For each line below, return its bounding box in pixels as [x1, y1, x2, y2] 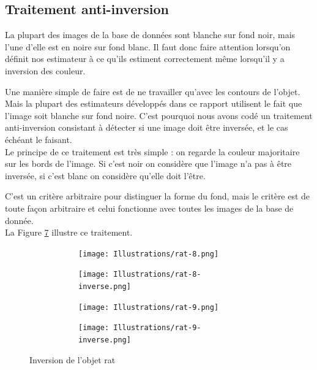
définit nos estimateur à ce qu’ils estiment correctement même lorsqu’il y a [5, 52, 285, 65]
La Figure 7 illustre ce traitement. [5, 226, 133, 239]
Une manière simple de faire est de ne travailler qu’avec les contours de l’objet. [5, 85, 300, 98]
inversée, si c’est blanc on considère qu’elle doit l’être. [5, 169, 206, 182]
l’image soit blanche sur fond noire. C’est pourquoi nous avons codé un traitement [5, 109, 313, 121]
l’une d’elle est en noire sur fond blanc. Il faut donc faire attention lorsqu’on [5, 40, 291, 53]
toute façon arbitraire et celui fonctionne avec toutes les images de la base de [5, 201, 294, 214]
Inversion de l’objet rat [29, 353, 116, 366]
